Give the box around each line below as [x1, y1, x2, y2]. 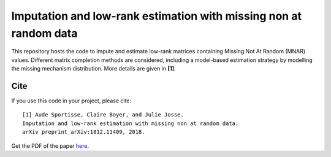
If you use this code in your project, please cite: [11, 97, 132, 104]
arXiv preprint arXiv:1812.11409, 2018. [22, 129, 145, 136]
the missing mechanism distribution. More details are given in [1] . [11, 65, 176, 72]
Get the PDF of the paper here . [11, 142, 89, 150]
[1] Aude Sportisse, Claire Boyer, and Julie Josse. [22, 111, 184, 118]
